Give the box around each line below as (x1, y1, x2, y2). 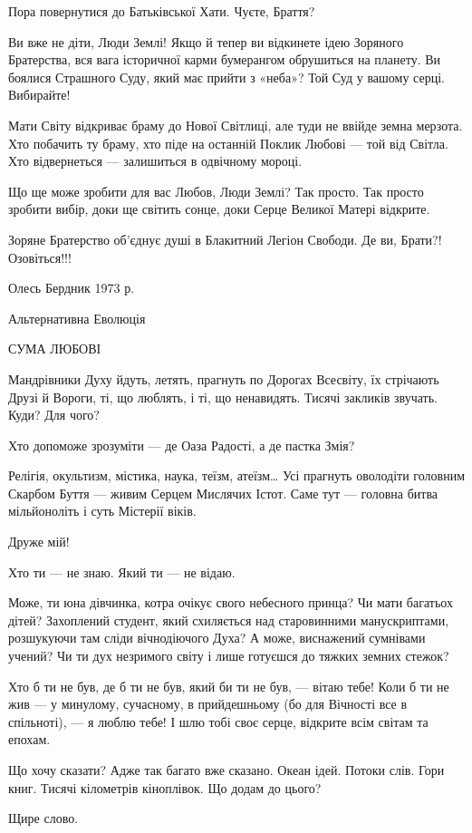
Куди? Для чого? (8, 405, 100, 424)
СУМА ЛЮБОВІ (8, 339, 101, 358)
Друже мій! (8, 532, 70, 551)
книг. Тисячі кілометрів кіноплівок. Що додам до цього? (8, 778, 322, 797)
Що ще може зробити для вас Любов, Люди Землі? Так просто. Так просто (8, 181, 424, 200)
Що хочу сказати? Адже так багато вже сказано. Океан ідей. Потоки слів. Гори (8, 760, 445, 779)
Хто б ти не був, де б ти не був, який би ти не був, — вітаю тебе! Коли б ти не (8, 676, 449, 695)
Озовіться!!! (8, 247, 72, 266)
